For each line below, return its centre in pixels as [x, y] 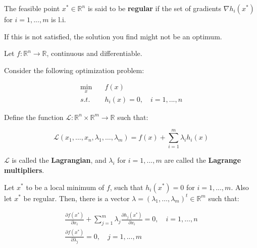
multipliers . [24, 170]
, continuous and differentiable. [94, 53]
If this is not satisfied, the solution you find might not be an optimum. [113, 36]
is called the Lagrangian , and [59, 160]
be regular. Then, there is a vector [76, 198]
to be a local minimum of [65, 187]
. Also [240, 187]
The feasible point [32, 8]
